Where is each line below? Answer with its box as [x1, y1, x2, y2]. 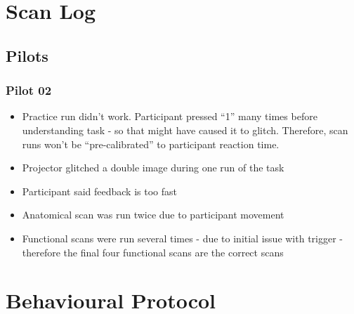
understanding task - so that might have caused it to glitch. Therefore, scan [22, 122, 348, 137]
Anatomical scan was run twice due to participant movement [22, 207, 284, 222]
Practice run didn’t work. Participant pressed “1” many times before [22, 109, 317, 124]
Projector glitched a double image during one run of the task [22, 160, 284, 175]
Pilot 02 [6, 81, 52, 99]
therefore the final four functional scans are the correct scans [22, 244, 284, 259]
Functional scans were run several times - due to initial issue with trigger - [22, 230, 343, 245]
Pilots [6, 44, 48, 66]
